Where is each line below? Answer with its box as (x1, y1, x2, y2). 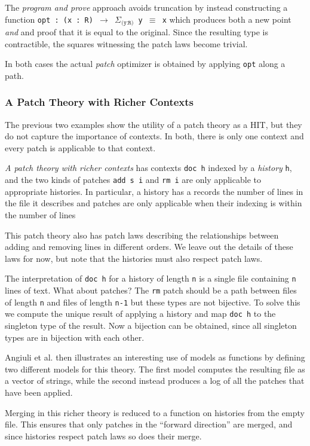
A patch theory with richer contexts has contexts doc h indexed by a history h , (5, 161, 292, 174)
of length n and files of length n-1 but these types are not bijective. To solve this (5, 295, 300, 308)
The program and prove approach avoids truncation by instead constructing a (5, 1, 288, 13)
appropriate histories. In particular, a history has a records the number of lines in (5, 185, 303, 197)
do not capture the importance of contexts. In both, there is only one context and (5, 130, 304, 142)
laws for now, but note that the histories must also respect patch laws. (5, 252, 263, 264)
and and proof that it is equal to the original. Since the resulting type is (5, 26, 269, 38)
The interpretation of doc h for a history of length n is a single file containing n (5, 272, 296, 285)
